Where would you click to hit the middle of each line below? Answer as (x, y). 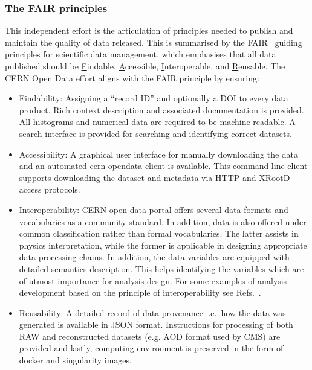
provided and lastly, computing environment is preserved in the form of (151, 348)
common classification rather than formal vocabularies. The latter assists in (159, 233)
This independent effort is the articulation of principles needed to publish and (149, 30)
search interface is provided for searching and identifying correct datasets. (155, 133)
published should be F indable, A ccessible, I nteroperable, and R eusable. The (145, 66)
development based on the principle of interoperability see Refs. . (140, 292)
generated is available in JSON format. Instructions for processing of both (156, 324)
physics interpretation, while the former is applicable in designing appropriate (163, 245)
